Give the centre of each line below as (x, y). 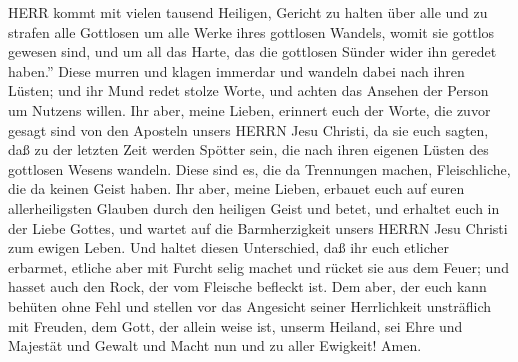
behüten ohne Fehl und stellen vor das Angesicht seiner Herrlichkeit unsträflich (250, 305)
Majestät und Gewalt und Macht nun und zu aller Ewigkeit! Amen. (215, 345)
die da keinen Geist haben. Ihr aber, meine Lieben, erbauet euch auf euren (236, 188)
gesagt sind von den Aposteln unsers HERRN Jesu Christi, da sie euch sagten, (248, 129)
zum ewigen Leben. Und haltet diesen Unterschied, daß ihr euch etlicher (229, 247)
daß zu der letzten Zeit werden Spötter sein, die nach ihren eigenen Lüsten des (248, 149)
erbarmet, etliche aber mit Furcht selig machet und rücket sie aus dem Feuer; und (258, 266)
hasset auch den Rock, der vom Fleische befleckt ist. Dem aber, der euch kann (247, 286)
